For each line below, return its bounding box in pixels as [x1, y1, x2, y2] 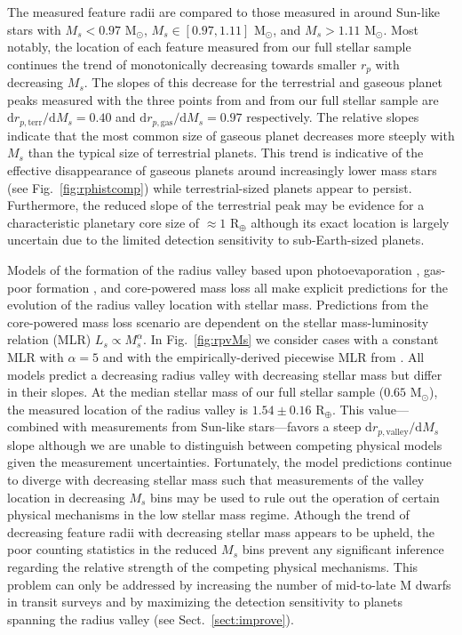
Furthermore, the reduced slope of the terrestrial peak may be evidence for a [7, 196, 425, 214]
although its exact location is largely [251, 213, 450, 231]
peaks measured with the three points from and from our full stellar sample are [7, 90, 439, 109]
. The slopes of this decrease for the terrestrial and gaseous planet [84, 73, 442, 92]
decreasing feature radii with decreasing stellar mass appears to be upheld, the [7, 522, 434, 541]
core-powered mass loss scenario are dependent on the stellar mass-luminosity [7, 312, 429, 331]
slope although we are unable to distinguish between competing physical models [7, 435, 442, 454]
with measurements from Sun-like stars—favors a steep [62, 417, 362, 436]
